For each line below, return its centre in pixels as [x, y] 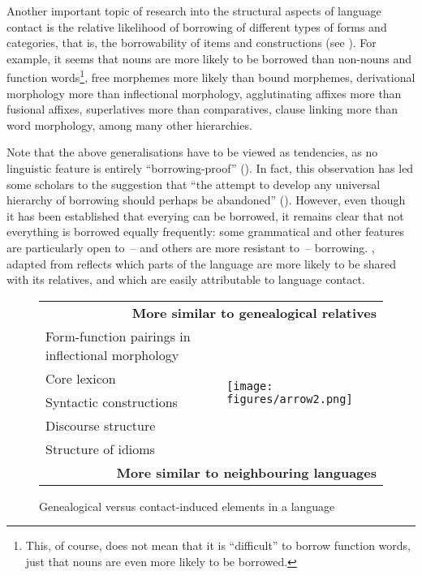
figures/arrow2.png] [290, 399]
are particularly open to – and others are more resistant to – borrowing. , [191, 247]
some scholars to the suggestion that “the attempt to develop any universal [194, 184]
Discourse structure [101, 425]
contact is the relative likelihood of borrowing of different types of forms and [197, 26]
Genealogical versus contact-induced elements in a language [187, 506]
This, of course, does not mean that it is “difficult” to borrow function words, [218, 545]
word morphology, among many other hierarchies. [129, 124]
